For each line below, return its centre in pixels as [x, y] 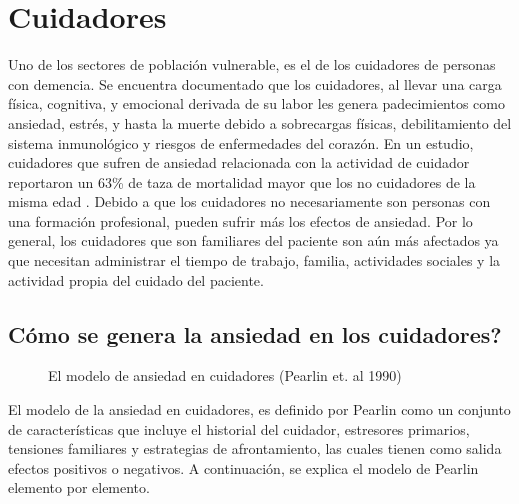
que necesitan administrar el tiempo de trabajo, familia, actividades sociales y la [254, 260]
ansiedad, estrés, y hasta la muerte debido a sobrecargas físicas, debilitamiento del [260, 122]
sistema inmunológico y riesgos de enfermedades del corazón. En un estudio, [241, 142]
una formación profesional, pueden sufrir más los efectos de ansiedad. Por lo [240, 220]
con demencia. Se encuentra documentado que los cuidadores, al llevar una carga [255, 83]
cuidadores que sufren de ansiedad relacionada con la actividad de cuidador [239, 162]
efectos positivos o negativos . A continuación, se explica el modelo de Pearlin [243, 467]
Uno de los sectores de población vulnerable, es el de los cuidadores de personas [252, 64]
